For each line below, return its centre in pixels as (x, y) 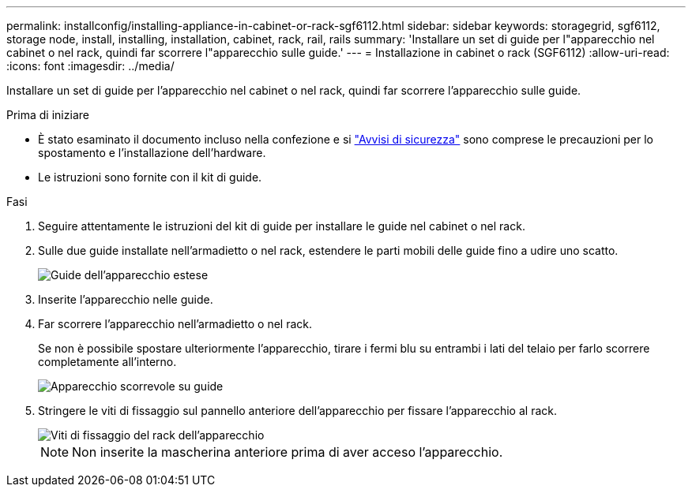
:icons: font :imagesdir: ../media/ (90, 66)
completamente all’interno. (107, 362)
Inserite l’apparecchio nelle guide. (126, 299)
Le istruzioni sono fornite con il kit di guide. (150, 177)
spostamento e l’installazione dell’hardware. (152, 153)
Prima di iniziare (48, 115)
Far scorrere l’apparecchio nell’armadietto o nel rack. (175, 324)
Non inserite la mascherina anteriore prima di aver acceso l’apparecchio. (288, 452)
